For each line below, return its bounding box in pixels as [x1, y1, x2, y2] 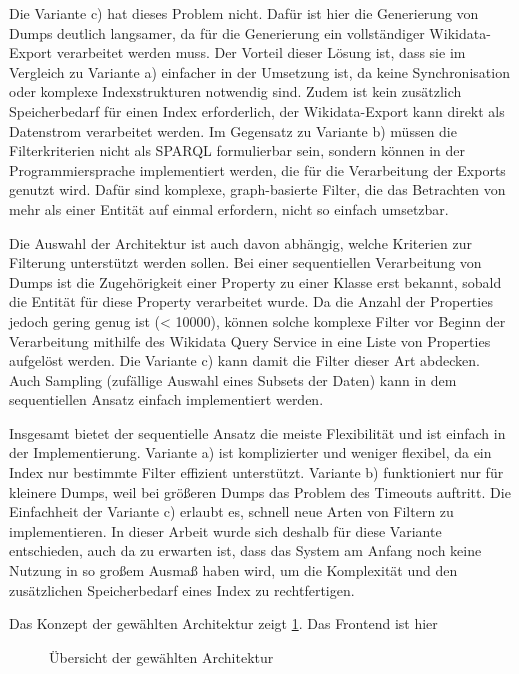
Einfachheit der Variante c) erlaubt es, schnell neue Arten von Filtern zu [9, 501, 454, 522]
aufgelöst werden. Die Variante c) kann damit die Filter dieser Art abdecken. [9, 350, 480, 371]
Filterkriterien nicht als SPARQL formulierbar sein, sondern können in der [9, 140, 465, 161]
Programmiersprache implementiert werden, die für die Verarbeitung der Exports [9, 159, 506, 180]
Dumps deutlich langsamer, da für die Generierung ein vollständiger [9, 22, 425, 43]
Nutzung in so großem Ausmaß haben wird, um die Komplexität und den [9, 560, 458, 581]
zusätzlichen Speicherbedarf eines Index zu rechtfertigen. [9, 579, 355, 600]
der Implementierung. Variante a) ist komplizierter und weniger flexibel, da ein [9, 442, 492, 463]
